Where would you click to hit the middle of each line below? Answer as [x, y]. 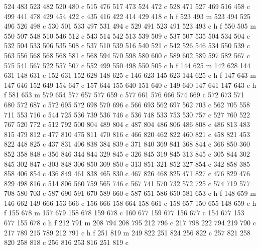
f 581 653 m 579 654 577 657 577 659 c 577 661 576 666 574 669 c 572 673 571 [124, 95]
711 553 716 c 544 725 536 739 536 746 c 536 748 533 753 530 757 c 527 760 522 [127, 114]
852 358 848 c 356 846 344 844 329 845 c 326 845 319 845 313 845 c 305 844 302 [127, 153]
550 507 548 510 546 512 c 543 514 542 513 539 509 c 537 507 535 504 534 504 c [127, 35]
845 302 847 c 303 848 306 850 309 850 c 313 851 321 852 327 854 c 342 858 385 [127, 163]
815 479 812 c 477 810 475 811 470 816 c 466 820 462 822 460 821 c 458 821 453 [127, 134]
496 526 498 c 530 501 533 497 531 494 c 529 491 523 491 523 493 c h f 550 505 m [130, 26]
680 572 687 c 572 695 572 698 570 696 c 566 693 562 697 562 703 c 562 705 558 [127, 104]
